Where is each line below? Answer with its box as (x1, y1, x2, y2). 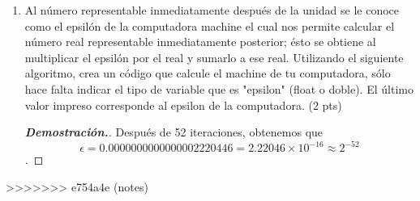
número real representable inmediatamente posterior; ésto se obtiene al (24, 33, 376, 50)
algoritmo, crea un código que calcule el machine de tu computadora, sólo (24, 65, 391, 82)
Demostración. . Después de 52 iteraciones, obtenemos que (24, 124, 324, 140)
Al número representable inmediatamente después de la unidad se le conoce (24, 2, 400, 18)
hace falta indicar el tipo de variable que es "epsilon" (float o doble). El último (24, 80, 414, 97)
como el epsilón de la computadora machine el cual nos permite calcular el (24, 17, 395, 34)
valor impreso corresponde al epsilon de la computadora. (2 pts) (24, 96, 342, 113)
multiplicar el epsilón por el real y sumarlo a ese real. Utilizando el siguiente (24, 48, 404, 65)
